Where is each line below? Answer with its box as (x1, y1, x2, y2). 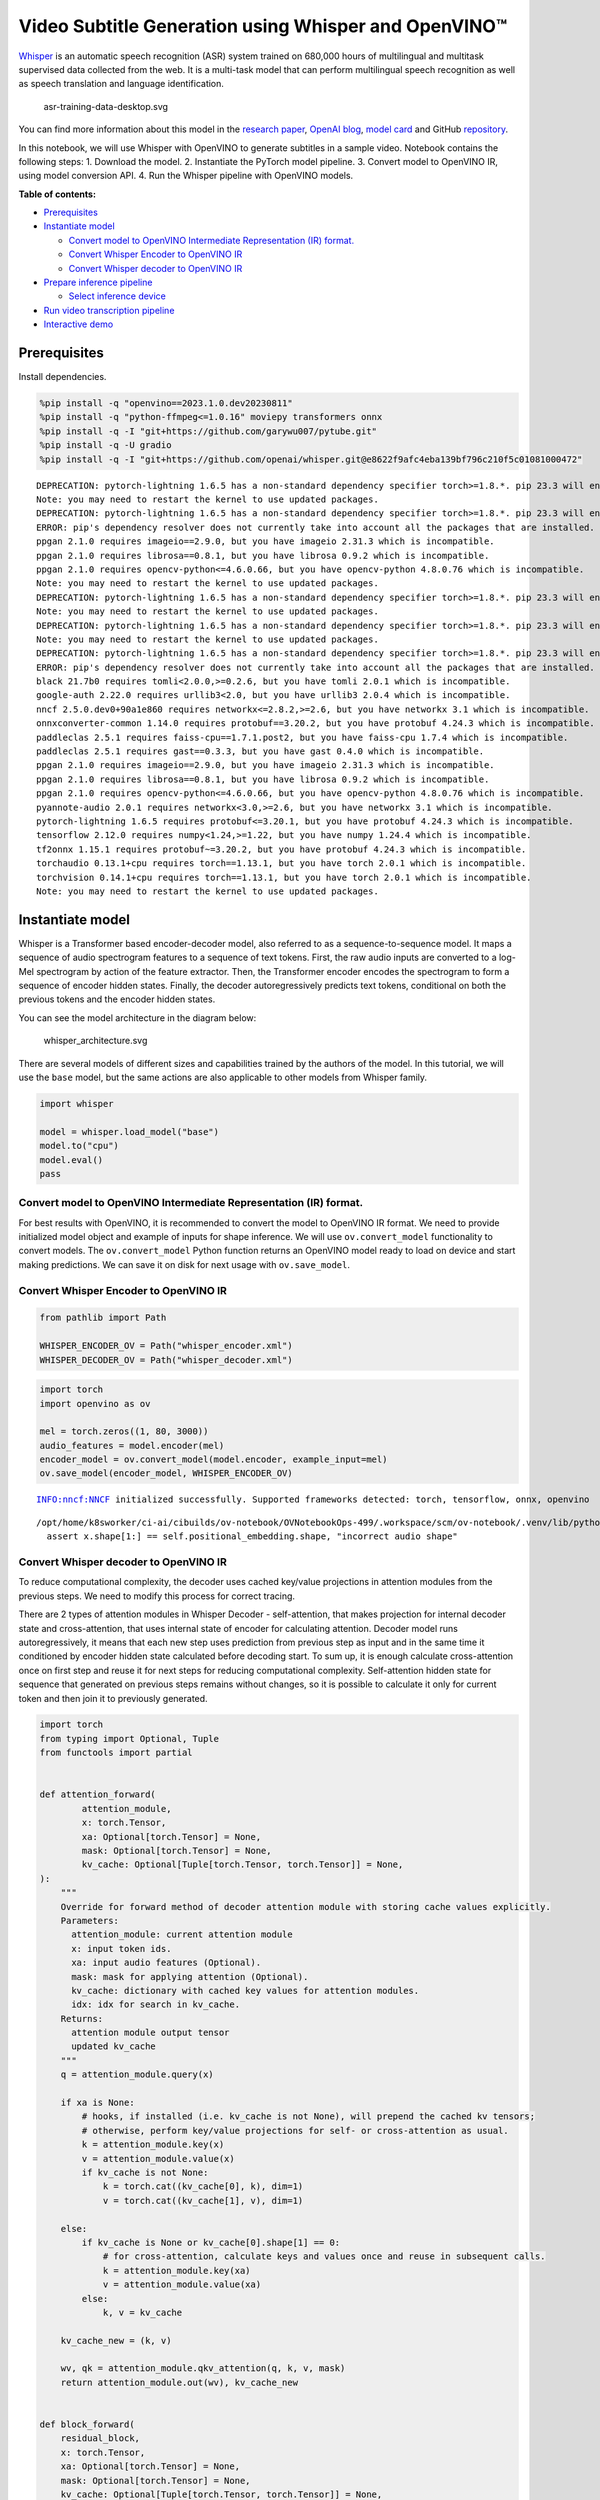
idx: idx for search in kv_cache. (71, 1999, 240, 2010)
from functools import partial (39, 1747, 194, 1759)
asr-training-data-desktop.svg (43, 100, 169, 112)
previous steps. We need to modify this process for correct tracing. (18, 1590, 295, 1602)
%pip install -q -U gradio (39, 440, 172, 451)
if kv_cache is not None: (81, 2166, 209, 2178)
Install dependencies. (18, 371, 107, 383)
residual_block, (60, 2433, 140, 2444)
